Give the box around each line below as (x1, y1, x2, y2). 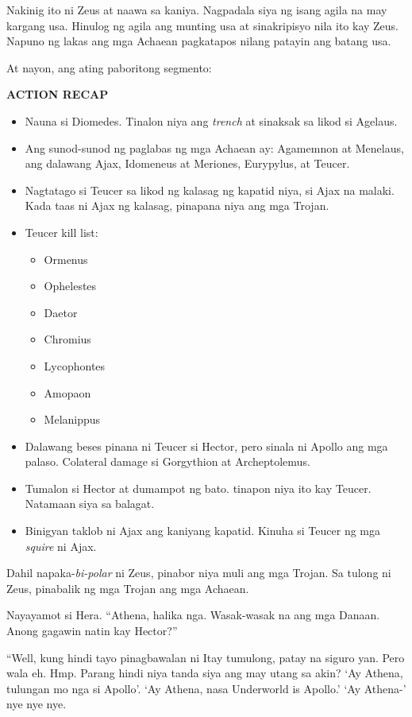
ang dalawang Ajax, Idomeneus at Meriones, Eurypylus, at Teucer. (25, 155, 350, 172)
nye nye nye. (6, 696, 67, 712)
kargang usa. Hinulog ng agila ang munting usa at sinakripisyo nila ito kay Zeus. (6, 17, 399, 33)
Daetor (44, 304, 78, 320)
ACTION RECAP (6, 86, 109, 103)
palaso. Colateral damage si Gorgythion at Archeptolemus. (25, 453, 310, 470)
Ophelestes (44, 277, 97, 294)
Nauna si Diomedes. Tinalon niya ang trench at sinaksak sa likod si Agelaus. (25, 112, 398, 129)
